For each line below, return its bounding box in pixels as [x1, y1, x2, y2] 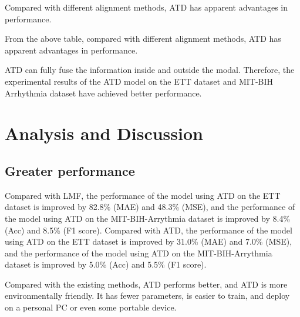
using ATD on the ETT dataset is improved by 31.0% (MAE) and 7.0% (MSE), [5, 235, 292, 248]
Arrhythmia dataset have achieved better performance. [5, 86, 202, 99]
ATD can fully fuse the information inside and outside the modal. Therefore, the [5, 64, 295, 76]
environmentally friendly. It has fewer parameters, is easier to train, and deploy [5, 289, 290, 302]
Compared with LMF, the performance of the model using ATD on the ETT [5, 189, 281, 201]
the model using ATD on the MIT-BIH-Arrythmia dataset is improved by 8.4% [5, 212, 291, 224]
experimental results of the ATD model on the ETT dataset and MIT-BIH [5, 75, 274, 87]
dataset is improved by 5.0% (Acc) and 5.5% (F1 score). [5, 258, 207, 271]
